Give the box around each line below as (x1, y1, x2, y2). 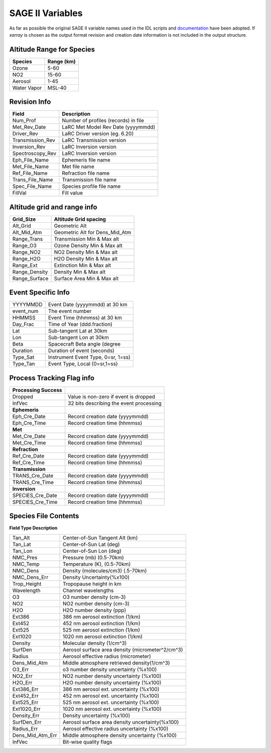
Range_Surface (12, 275, 49, 282)
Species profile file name (62, 183, 121, 190)
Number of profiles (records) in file (62, 117, 144, 124)
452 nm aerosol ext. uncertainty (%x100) (62, 692, 160, 699)
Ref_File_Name (12, 170, 48, 177)
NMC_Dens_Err (12, 573, 49, 580)
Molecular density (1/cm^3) (62, 640, 127, 647)
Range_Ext (12, 261, 38, 268)
